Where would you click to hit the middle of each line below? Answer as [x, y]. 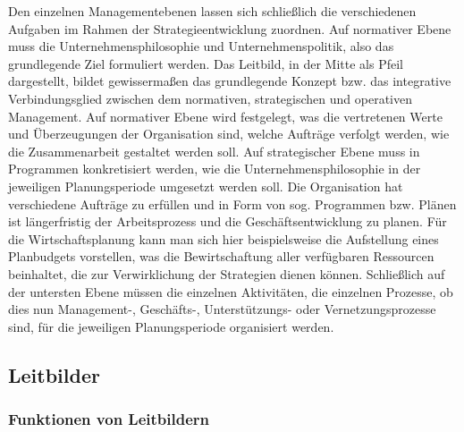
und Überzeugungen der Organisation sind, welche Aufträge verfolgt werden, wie [229, 134]
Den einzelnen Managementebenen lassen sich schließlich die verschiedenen [212, 11]
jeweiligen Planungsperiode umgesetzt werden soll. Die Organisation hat [206, 186]
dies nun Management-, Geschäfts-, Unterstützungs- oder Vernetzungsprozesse [222, 309]
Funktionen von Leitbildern [109, 418]
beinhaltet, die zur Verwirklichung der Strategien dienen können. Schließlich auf [227, 273]
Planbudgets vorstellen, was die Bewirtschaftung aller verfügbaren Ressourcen [221, 256]
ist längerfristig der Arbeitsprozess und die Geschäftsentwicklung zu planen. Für [228, 221]
